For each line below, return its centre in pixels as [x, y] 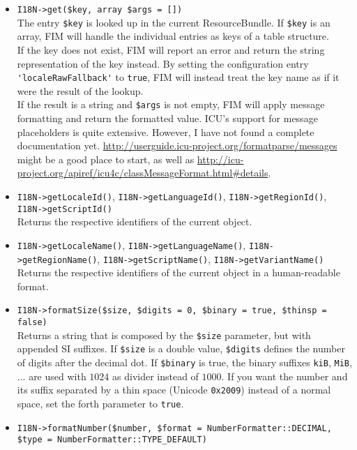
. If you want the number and [284, 376]
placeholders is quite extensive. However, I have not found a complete [166, 132]
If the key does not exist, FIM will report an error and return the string [171, 49]
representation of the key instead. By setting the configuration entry [163, 63]
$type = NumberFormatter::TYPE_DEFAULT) [112, 440]
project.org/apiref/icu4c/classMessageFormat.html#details [143, 173]
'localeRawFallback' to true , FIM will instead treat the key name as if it [178, 77]
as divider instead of [155, 376]
